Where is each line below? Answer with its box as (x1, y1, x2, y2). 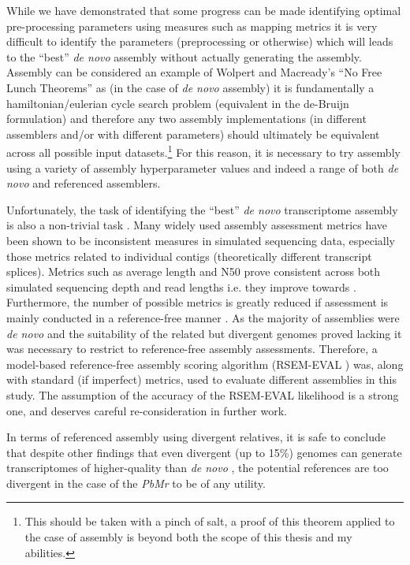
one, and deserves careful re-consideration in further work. (6, 402, 287, 418)
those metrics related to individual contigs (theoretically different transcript (6, 247, 372, 264)
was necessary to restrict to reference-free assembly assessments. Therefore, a (6, 340, 378, 357)
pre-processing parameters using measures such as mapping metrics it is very (6, 17, 378, 34)
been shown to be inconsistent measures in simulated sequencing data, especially (6, 232, 395, 248)
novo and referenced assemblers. (6, 175, 161, 191)
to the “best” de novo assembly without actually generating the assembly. (6, 48, 362, 65)
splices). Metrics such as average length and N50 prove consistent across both (6, 263, 381, 280)
